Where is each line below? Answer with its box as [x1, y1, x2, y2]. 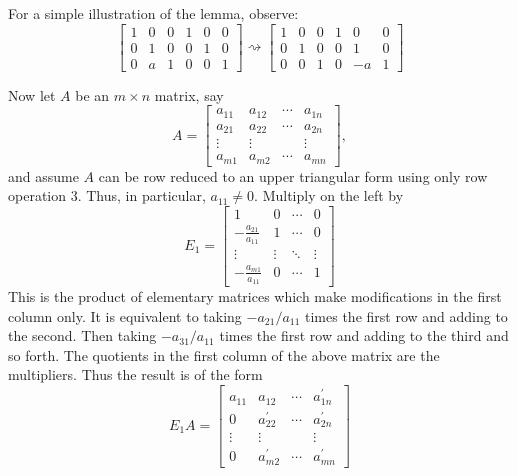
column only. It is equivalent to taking [8, 305, 242, 326]
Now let [8, 84, 56, 105]
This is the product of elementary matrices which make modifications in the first [8, 286, 502, 306]
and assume [8, 165, 79, 186]
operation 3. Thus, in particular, [8, 185, 206, 206]
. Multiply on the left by [254, 185, 404, 206]
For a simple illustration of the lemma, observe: [8, 3, 299, 23]
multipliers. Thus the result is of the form [8, 364, 263, 385]
